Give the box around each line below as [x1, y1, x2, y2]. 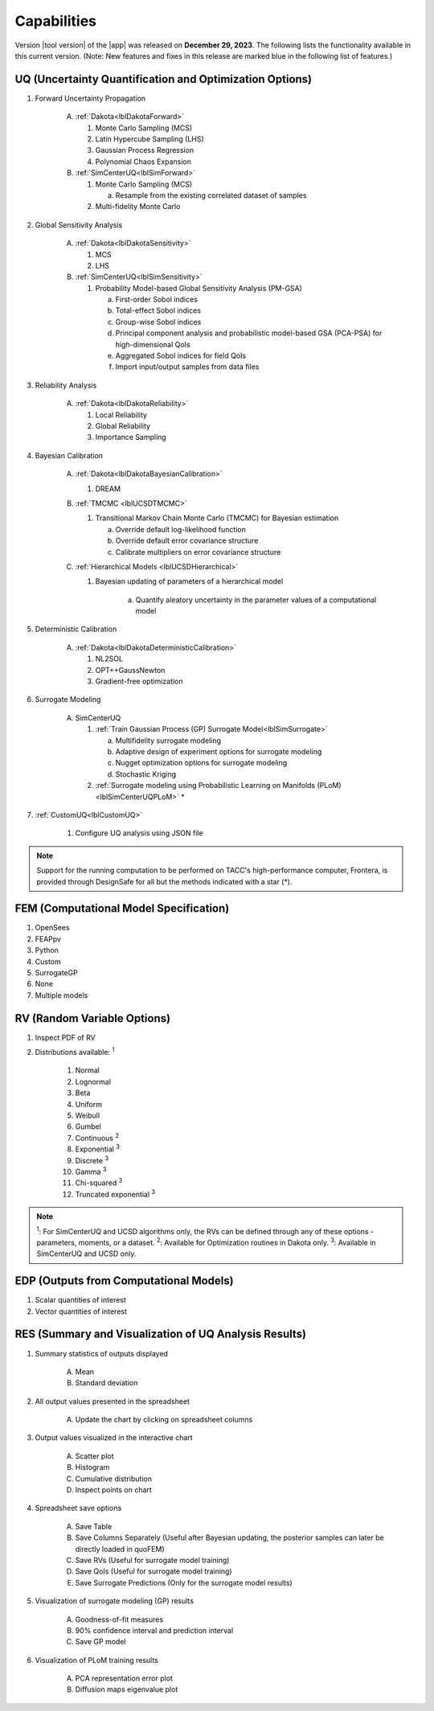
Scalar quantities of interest [35, 1295, 126, 1305]
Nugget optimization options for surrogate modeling [115, 758, 288, 768]
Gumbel [75, 1122, 102, 1131]
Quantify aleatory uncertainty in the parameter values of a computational [135, 595, 377, 605]
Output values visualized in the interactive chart [35, 1433, 193, 1442]
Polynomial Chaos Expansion [95, 157, 192, 166]
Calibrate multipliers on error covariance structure [115, 547, 281, 556]
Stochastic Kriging [115, 769, 177, 779]
